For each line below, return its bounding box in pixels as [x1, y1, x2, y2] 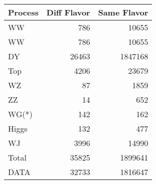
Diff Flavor [46, 6, 90, 18]
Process [8, 6, 39, 18]
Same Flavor [98, 6, 148, 18]
